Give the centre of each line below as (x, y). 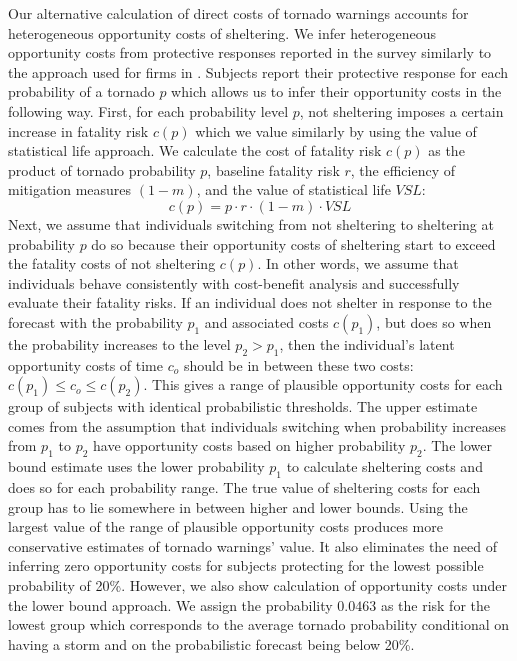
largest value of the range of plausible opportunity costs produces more (225, 526)
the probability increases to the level (119, 343)
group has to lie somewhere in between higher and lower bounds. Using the (238, 506)
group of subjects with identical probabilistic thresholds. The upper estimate (243, 406)
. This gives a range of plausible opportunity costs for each (323, 384)
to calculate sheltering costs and (384, 466)
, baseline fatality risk (273, 169)
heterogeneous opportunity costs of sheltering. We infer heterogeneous (222, 32)
